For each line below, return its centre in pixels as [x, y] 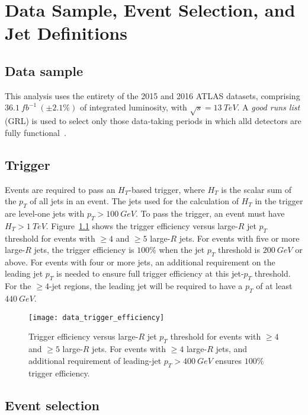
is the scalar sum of [256, 189]
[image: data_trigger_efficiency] [97, 317]
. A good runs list [269, 107]
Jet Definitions [66, 33]
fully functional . [36, 132]
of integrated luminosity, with [133, 107]
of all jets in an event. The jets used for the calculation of [134, 201]
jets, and [232, 349]
